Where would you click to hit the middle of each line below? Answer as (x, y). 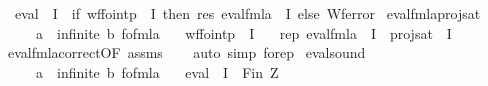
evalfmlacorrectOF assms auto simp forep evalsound (186, 52)
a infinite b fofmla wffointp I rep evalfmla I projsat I (243, 32)
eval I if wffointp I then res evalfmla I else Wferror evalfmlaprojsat (247, 13)
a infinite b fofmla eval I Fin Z (157, 71)
